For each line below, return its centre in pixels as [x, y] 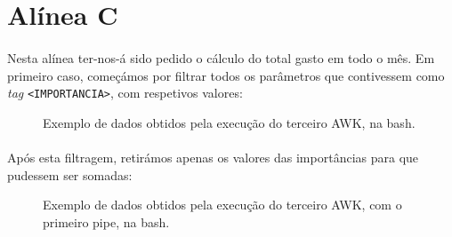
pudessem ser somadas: [70, 174]
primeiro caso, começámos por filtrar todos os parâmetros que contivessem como [226, 75]
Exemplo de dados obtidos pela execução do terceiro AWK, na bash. [229, 122]
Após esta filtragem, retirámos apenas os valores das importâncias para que [213, 157]
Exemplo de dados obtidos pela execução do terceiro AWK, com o [222, 205]
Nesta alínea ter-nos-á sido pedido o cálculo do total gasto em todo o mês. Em [221, 57]
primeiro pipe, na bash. [106, 221]
